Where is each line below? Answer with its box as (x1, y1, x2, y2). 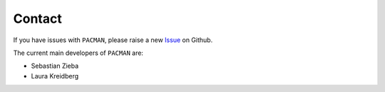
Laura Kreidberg (31, 71, 79, 80)
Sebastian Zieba (31, 61, 79, 71)
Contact (13, 11, 62, 26)
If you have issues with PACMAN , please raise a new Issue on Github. (13, 36, 213, 44)
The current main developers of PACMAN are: (13, 48, 144, 57)
